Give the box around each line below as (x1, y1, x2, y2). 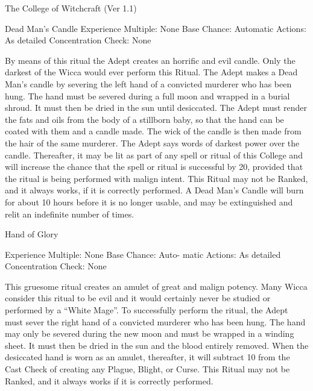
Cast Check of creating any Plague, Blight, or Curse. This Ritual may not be (5, 363, 290, 375)
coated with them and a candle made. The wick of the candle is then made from (5, 125, 302, 137)
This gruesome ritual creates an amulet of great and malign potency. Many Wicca (5, 280, 308, 292)
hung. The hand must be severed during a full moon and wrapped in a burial (5, 89, 290, 102)
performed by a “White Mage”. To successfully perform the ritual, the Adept (5, 304, 288, 316)
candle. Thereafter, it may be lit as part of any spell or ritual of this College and (5, 148, 303, 161)
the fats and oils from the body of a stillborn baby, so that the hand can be (5, 113, 284, 125)
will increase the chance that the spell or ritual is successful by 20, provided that (5, 160, 303, 173)
